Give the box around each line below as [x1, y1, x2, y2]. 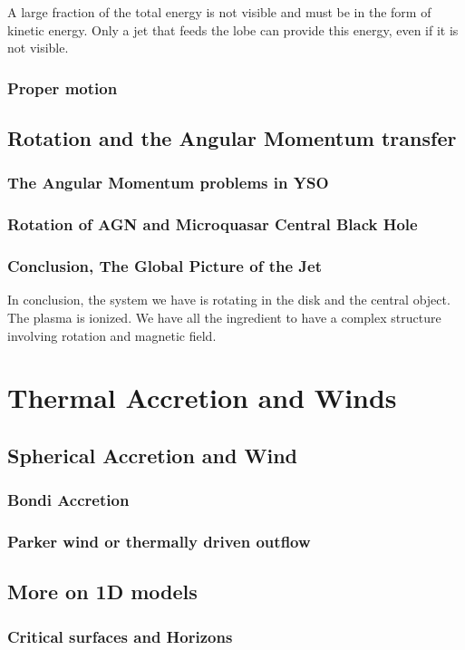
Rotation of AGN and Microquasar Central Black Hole [7, 213, 418, 236]
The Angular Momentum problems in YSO [7, 171, 329, 194]
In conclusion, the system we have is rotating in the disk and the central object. [7, 290, 450, 309]
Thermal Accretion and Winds [7, 379, 397, 416]
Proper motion [7, 76, 118, 99]
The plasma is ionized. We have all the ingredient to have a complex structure [7, 307, 441, 326]
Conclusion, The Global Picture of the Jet [7, 255, 322, 277]
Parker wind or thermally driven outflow [7, 530, 311, 553]
